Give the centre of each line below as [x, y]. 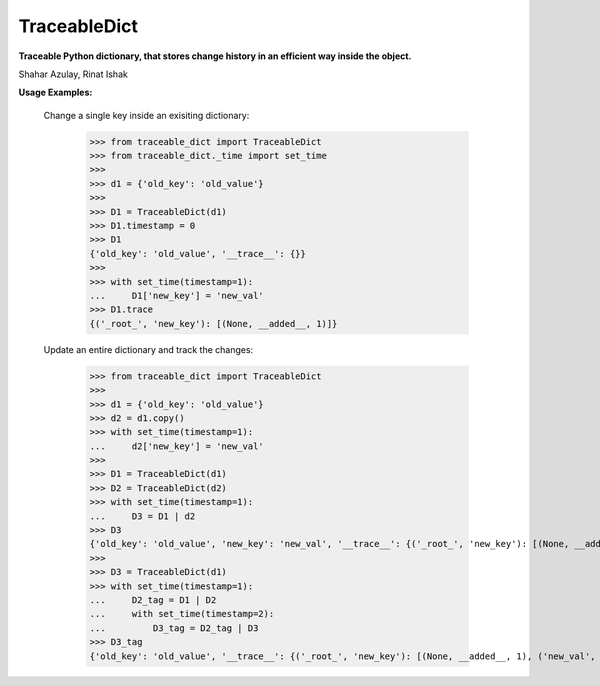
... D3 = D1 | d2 [142, 516]
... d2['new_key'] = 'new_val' [176, 446]
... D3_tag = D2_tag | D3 [174, 628]
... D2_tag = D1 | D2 [153, 600]
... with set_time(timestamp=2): [182, 614]
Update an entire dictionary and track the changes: [148, 349]
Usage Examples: [55, 92]
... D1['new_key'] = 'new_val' [176, 295]
